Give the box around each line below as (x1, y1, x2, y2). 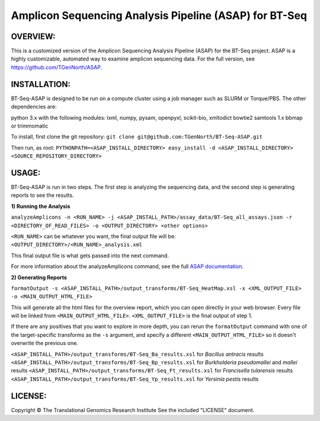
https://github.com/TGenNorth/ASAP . (11, 63, 103, 71)
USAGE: (11, 168, 41, 178)
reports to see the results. (11, 192, 74, 199)
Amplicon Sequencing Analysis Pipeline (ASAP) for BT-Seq (11, 9, 308, 22)
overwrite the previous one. (11, 340, 78, 347)
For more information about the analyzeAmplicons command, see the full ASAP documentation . (11, 263, 244, 270)
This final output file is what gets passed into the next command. (11, 252, 169, 259)
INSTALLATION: (11, 79, 71, 89)
